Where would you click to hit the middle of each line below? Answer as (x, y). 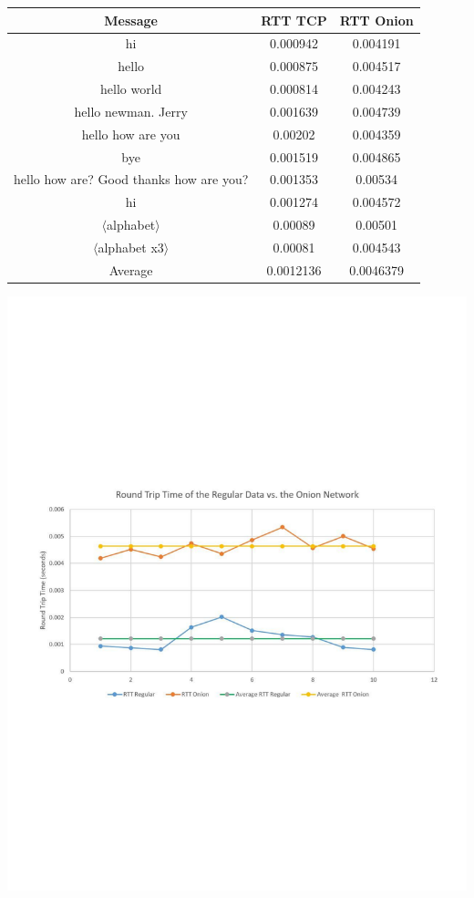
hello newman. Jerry (131, 111)
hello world (131, 89)
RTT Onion (376, 20)
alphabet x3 (131, 247)
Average (131, 269)
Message (131, 20)
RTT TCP (294, 20)
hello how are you (131, 134)
